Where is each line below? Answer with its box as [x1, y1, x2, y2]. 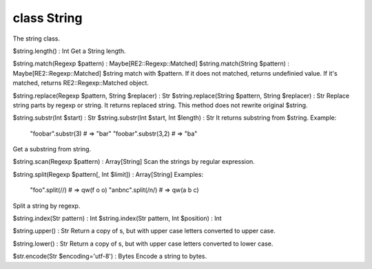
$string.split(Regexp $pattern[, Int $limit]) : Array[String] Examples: [12, 170, 203, 178]
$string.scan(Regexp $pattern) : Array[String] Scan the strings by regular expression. [12, 158, 255, 166]
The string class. [12, 34, 61, 43]
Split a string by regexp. [12, 202, 81, 210]
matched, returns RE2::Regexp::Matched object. [12, 79, 149, 87]
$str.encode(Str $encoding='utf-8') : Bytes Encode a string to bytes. [12, 252, 207, 261]
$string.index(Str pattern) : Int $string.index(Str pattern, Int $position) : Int [12, 214, 222, 223]
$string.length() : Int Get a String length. [12, 47, 126, 55]
